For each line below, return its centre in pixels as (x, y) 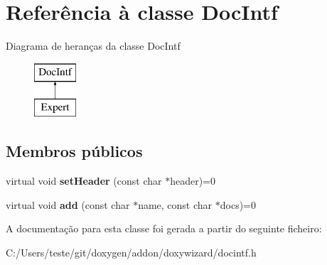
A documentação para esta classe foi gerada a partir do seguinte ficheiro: (164, 228)
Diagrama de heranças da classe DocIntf (93, 46)
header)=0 (193, 181)
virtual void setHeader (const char (84, 181)
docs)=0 (238, 204)
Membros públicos (74, 151)
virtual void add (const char (68, 204)
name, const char (175, 204)
